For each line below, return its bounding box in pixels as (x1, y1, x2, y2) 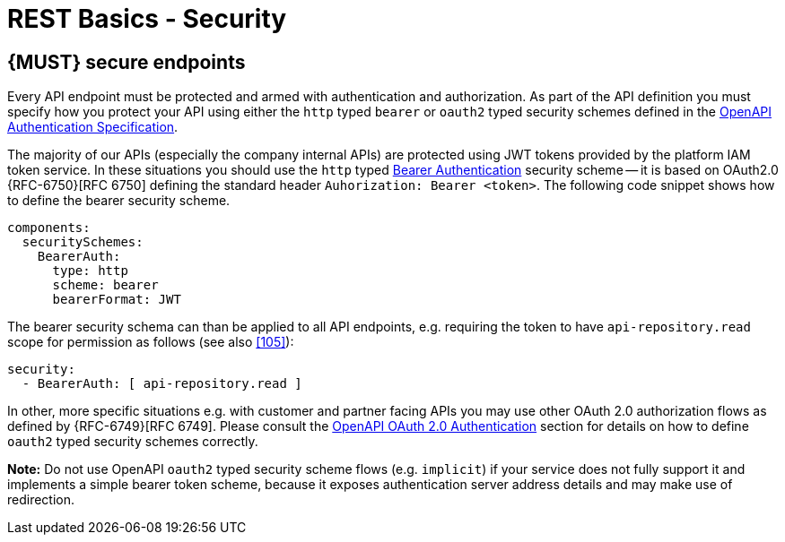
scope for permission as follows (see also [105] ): (7, 334, 294, 350)
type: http (52, 263, 128, 279)
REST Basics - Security (7, 4, 287, 34)
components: (7, 220, 91, 236)
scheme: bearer (52, 278, 159, 293)
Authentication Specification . (7, 119, 179, 135)
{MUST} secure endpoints (7, 50, 246, 73)
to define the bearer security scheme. (7, 193, 231, 209)
